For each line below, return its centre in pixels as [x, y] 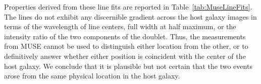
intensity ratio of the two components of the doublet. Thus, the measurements [125, 36]
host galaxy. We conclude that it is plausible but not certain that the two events [128, 66]
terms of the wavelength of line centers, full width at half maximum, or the [120, 26]
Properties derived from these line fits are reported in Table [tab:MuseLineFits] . [128, 7]
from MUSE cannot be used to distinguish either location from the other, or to [126, 46]
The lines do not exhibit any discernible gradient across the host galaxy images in [130, 16]
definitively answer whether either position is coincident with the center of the [125, 56]
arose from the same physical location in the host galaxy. [92, 76]
